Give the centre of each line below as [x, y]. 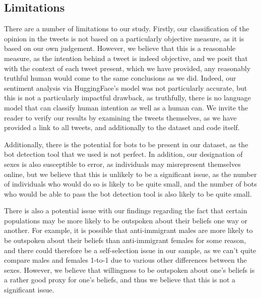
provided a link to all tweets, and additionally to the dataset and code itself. [122, 127]
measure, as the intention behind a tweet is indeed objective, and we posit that [126, 58]
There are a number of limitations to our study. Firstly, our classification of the [127, 28]
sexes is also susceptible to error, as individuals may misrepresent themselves [122, 164]
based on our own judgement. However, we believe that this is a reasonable [120, 48]
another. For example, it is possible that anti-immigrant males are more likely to [128, 230]
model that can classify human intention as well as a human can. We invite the [126, 107]
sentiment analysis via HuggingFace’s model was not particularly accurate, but [126, 87]
